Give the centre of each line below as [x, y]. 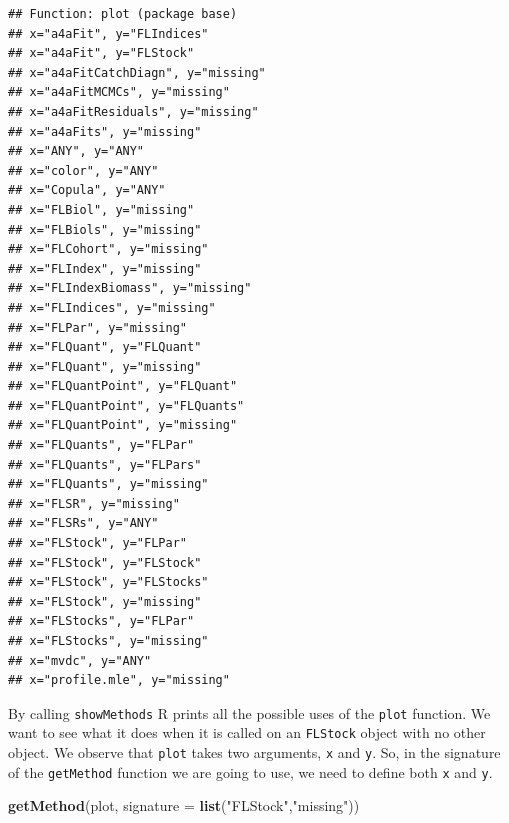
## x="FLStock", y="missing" [105, 601]
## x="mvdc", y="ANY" [80, 660]
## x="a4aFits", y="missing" [105, 131]
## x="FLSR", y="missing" [94, 503]
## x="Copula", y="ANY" [87, 190]
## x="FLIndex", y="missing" [105, 268]
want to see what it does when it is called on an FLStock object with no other [247, 732]
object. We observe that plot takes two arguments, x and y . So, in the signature [254, 752]
